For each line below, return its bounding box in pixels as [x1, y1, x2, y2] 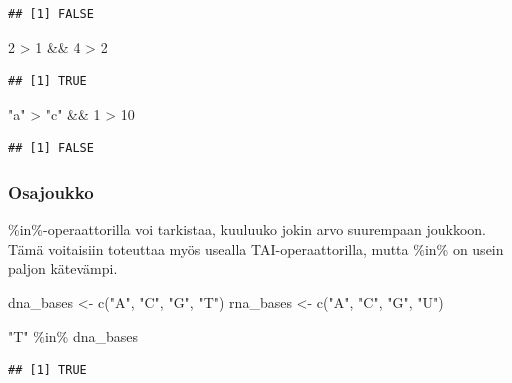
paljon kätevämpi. [8, 258, 118, 279]
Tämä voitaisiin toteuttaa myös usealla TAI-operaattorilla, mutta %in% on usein [8, 238, 504, 259]
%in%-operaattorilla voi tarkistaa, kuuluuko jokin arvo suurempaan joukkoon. [8, 219, 487, 240]
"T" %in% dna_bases [8, 325, 139, 346]
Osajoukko [8, 179, 94, 204]
